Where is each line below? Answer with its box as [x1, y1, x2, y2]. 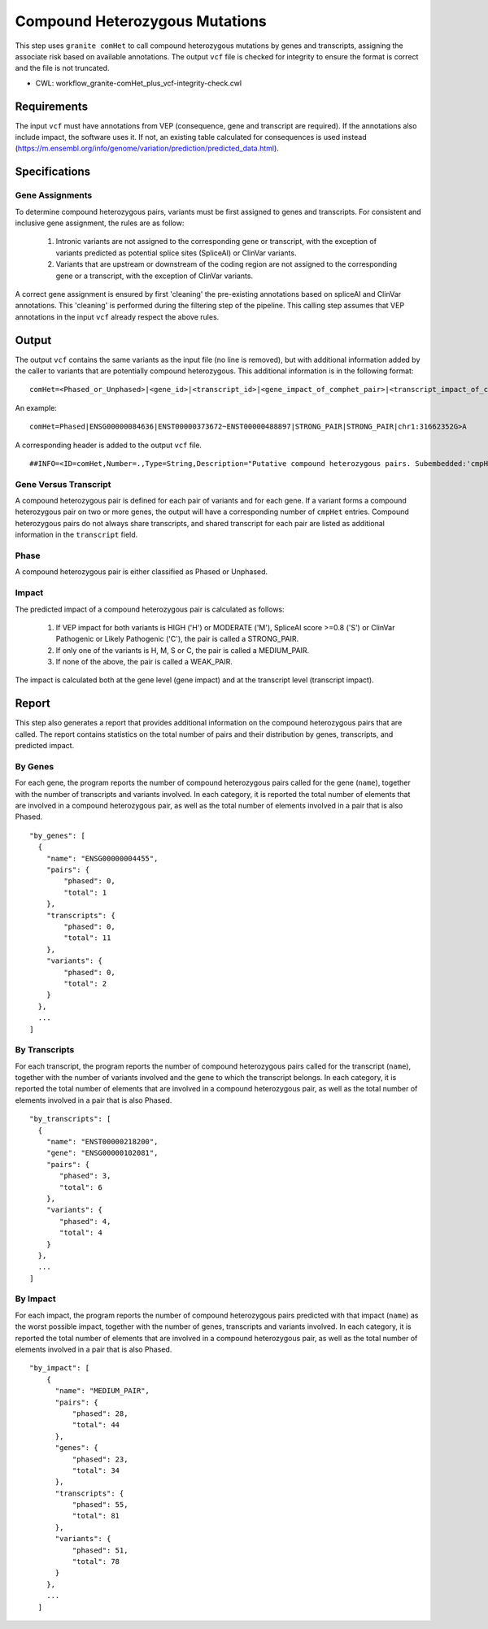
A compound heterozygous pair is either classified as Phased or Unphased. [15, 567, 268, 577]
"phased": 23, [72, 1454, 129, 1464]
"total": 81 [72, 1511, 120, 1521]
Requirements [15, 99, 89, 113]
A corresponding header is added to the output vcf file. [15, 440, 203, 450]
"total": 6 [59, 1183, 103, 1191]
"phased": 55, [72, 1501, 129, 1509]
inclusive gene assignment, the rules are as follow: [15, 218, 185, 228]
